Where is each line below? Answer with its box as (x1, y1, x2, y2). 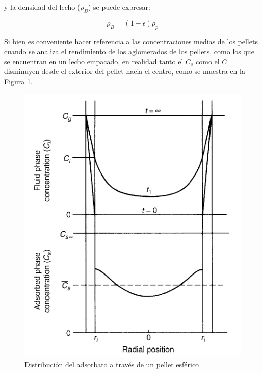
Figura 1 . (4, 76, 33, 86)
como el (196, 56, 220, 66)
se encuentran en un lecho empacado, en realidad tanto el (4, 56, 184, 66)
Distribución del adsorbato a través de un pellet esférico (24, 359, 199, 369)
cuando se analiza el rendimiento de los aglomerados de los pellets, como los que (4, 46, 254, 57)
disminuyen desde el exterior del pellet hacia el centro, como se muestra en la (4, 66, 245, 77)
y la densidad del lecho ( (4, 2, 81, 12)
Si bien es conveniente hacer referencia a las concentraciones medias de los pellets (4, 36, 258, 46)
